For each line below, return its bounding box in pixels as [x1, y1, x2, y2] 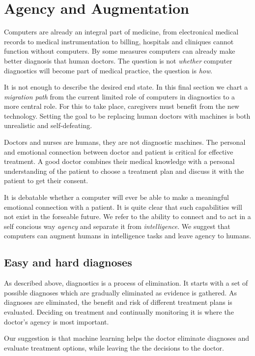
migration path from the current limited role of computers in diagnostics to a [4, 91, 235, 101]
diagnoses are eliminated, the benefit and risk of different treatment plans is [4, 297, 232, 307]
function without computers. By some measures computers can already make [4, 46, 235, 56]
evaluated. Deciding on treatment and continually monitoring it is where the [4, 306, 234, 317]
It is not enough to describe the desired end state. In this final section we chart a [4, 82, 248, 92]
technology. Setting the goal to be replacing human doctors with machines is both [4, 110, 251, 121]
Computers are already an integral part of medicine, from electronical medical [4, 27, 239, 37]
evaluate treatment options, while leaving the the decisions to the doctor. [4, 342, 224, 353]
